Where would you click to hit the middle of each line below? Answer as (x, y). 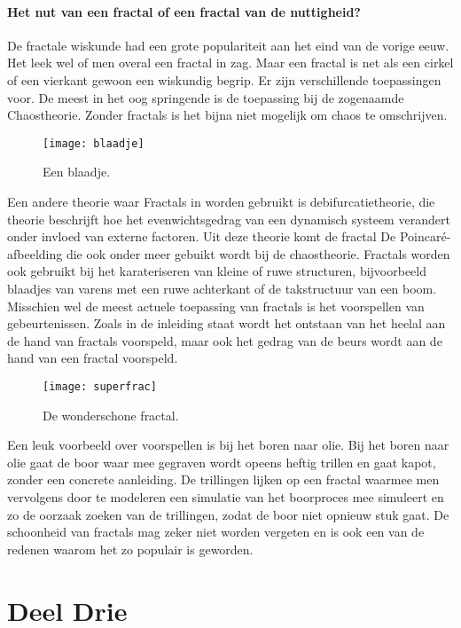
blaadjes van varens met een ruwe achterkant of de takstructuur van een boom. (222, 288)
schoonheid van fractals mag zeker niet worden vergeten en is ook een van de (216, 532)
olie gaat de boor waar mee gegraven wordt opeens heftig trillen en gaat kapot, (222, 462)
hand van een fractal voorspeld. (93, 358)
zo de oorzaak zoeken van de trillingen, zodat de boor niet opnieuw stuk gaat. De (228, 514)
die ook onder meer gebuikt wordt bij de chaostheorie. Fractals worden (258, 253)
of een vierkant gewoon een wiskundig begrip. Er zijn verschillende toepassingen (224, 79)
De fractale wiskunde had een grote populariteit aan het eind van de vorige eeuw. (228, 45)
